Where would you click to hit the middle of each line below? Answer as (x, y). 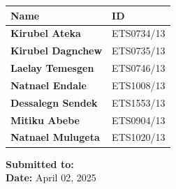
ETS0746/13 (139, 68)
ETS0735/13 (139, 51)
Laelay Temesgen (52, 68)
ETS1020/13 (139, 137)
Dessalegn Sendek (54, 102)
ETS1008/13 (139, 85)
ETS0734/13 (139, 33)
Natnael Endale (49, 85)
